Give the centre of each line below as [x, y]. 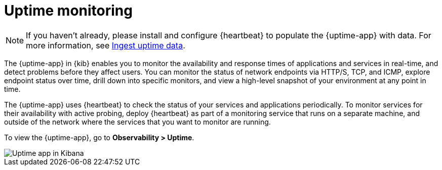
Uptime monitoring [68, 11]
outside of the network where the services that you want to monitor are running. [137, 122]
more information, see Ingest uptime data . [106, 45]
